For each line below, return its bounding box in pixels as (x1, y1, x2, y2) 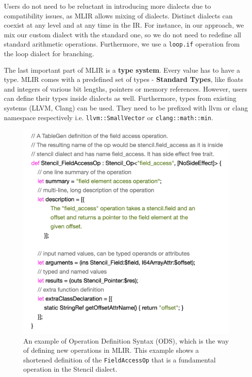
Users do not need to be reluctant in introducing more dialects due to (4, 1, 211, 11)
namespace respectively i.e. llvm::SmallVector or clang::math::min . (4, 112, 213, 122)
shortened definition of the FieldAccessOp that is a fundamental (23, 354, 216, 364)
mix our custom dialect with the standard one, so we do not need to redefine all (4, 29, 241, 39)
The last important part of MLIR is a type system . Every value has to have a (4, 64, 240, 75)
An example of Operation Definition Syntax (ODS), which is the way (23, 335, 229, 346)
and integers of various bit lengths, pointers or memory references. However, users (4, 83, 247, 94)
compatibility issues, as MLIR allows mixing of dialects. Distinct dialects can (4, 10, 233, 20)
